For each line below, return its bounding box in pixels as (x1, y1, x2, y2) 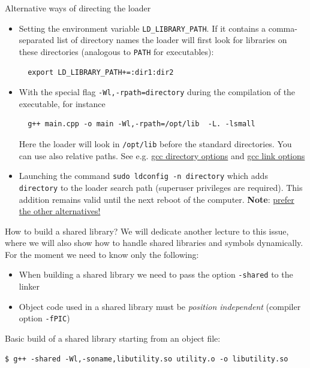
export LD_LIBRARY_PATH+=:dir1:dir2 (28, 68, 174, 77)
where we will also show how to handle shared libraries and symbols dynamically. (5, 236, 303, 249)
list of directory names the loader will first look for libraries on (56, 34, 287, 46)
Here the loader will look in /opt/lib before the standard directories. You (19, 137, 292, 150)
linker (19, 280, 40, 293)
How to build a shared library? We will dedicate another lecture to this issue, (5, 224, 289, 237)
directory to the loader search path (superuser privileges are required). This (19, 181, 303, 193)
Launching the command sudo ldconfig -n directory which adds (19, 169, 268, 182)
